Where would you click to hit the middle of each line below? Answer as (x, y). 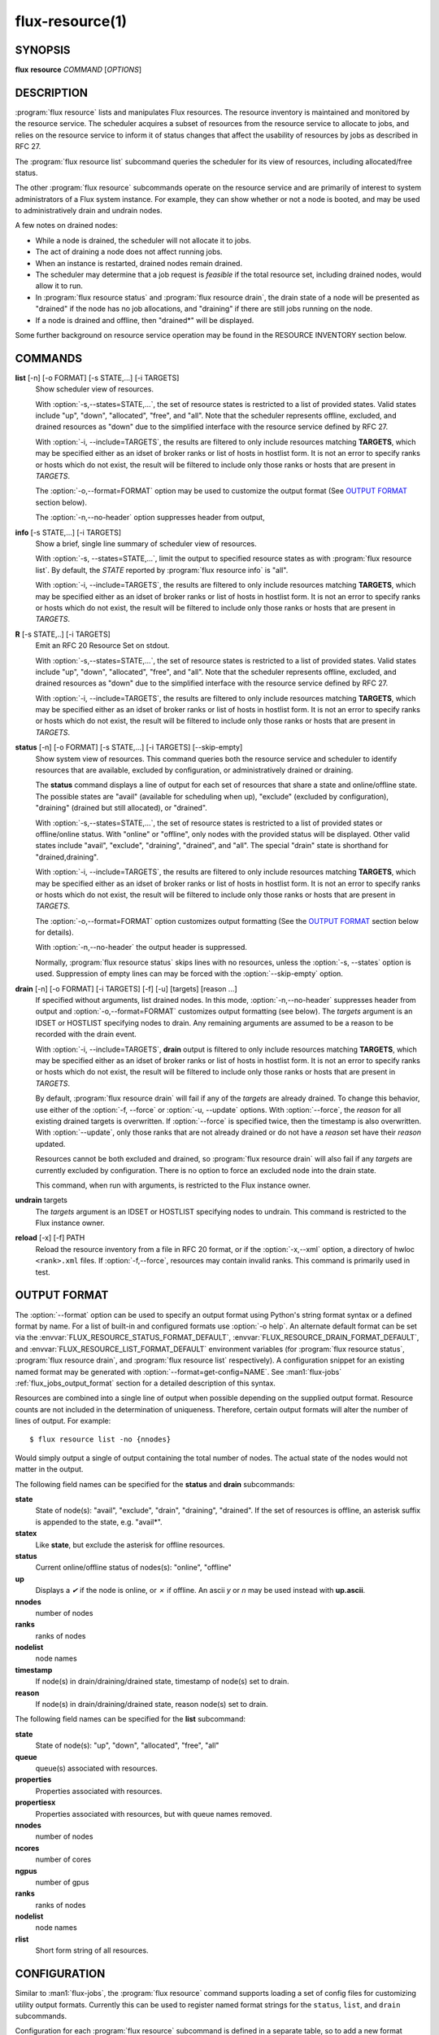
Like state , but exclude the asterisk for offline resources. (130, 1545)
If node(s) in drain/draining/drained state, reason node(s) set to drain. (152, 1705)
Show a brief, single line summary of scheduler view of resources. (146, 543)
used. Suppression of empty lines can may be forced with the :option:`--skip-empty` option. (189, 974)
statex (26, 1534)
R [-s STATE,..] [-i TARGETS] (63, 634)
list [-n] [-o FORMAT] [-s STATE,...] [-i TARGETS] (97, 378)
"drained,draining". (67, 857)
